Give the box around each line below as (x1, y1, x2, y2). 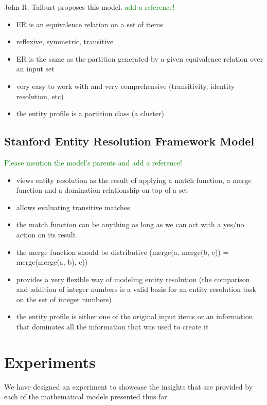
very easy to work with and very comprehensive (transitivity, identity (16, 80, 235, 91)
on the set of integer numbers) (16, 293, 112, 304)
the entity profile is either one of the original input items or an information (16, 311, 253, 322)
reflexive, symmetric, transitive (16, 36, 114, 47)
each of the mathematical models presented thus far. (4, 391, 169, 402)
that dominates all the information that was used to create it (16, 321, 209, 332)
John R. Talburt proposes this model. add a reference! (4, 2, 175, 12)
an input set (16, 63, 55, 74)
